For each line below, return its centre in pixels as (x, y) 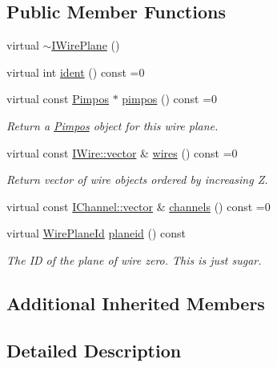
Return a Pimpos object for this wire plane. (112, 125)
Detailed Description (94, 350)
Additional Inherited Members (136, 303)
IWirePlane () (86, 45)
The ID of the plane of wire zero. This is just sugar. (134, 259)
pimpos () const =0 (170, 99)
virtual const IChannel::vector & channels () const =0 (138, 206)
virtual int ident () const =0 (76, 72)
